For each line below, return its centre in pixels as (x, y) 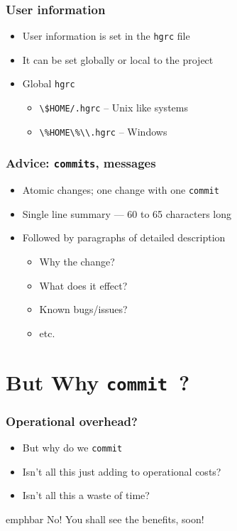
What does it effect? (83, 285)
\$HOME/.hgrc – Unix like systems (114, 108)
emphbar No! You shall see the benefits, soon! (105, 519)
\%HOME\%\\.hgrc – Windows (103, 131)
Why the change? (77, 262)
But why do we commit (72, 448)
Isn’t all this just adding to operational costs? (122, 471)
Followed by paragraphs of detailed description (124, 237)
